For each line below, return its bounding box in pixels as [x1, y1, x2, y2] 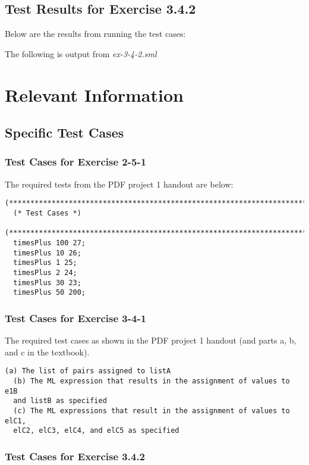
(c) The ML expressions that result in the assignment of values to [13, 406, 290, 415]
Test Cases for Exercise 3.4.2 [5, 448, 146, 463]
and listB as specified [13, 397, 107, 405]
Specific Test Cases [5, 123, 124, 142]
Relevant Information [5, 82, 184, 107]
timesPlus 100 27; [13, 238, 86, 247]
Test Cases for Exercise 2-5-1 [5, 154, 147, 169]
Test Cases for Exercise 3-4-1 [5, 310, 147, 325]
